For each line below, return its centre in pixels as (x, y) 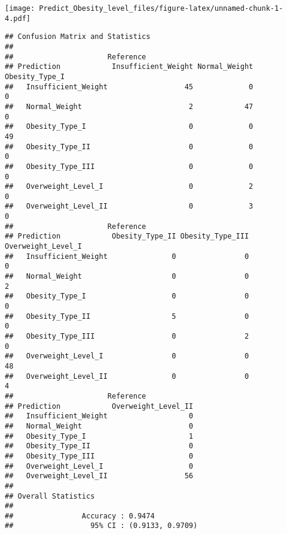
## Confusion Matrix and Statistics (78, 37)
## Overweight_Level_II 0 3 (129, 206)
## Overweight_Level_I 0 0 (127, 356)
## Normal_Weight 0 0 (127, 277)
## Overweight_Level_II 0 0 (127, 376)
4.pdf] (18, 18)
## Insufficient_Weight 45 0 (129, 87)
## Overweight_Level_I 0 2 (129, 187)
